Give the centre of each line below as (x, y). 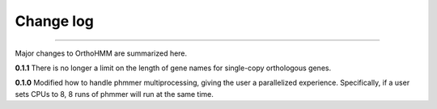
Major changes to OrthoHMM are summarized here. (101, 53)
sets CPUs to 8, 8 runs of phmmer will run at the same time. (115, 94)
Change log (55, 21)
